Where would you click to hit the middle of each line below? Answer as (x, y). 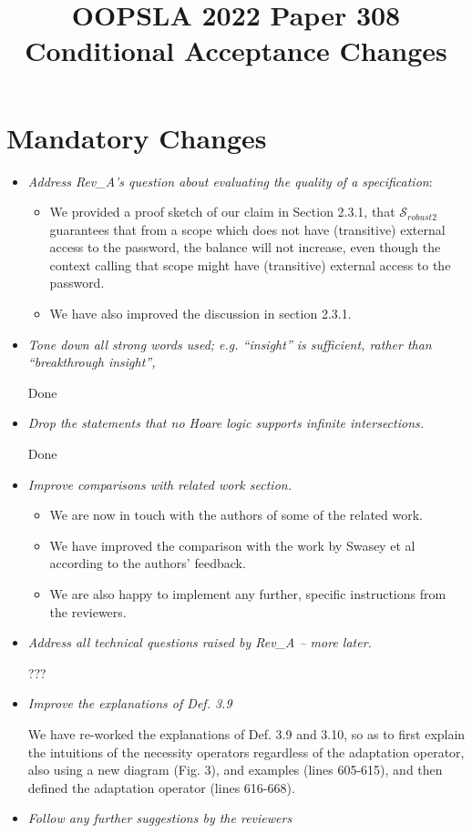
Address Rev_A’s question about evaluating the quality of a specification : (230, 181)
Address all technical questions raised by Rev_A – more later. (200, 642)
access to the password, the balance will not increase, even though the (245, 247)
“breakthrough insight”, (92, 362)
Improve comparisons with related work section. (159, 484)
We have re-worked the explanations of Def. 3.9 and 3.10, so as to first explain (246, 733)
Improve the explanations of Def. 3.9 (130, 703)
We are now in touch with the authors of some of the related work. (236, 515)
